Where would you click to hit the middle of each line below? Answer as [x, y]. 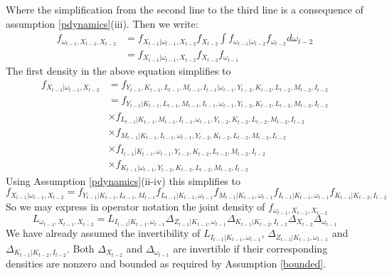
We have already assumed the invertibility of [103, 233]
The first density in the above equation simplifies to [118, 71]
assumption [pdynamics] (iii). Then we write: [102, 23]
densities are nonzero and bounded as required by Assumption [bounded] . [166, 264]
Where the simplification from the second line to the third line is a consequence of [185, 9]
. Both [80, 248]
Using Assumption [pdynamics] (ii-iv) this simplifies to [123, 180]
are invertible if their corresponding [250, 248]
